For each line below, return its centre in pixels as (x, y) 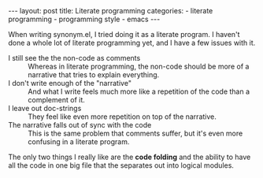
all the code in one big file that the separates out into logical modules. (121, 165)
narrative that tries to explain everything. (94, 75)
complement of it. (56, 100)
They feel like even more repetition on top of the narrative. (122, 117)
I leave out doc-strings (45, 108)
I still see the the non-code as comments (74, 58)
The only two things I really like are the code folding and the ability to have (130, 157)
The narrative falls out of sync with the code (80, 125)
